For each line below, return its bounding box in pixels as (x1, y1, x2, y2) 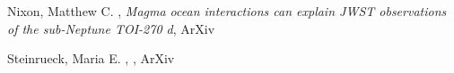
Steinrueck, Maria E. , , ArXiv (7, 49, 175, 68)
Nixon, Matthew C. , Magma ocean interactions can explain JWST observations (7, 2, 447, 20)
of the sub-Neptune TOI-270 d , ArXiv (7, 19, 215, 37)
